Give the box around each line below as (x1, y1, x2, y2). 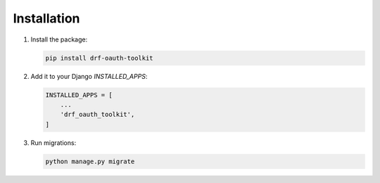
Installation (13, 11, 80, 26)
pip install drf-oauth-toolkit (45, 53, 154, 62)
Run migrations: (30, 138, 77, 147)
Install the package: (30, 35, 88, 44)
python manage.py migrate (45, 157, 135, 165)
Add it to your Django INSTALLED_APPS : (30, 72, 148, 80)
